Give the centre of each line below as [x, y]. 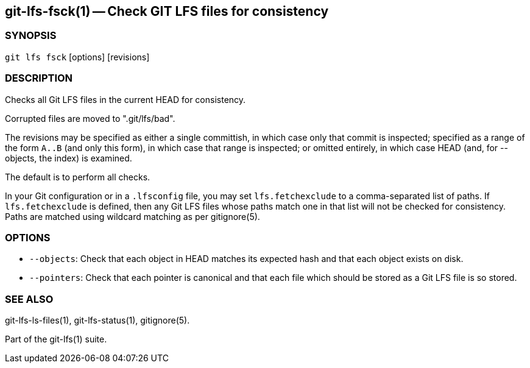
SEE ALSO [29, 299]
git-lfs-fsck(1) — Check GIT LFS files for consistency [167, 11]
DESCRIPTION [39, 78]
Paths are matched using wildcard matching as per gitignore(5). [132, 216]
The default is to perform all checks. [78, 177]
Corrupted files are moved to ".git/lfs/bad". [90, 118]
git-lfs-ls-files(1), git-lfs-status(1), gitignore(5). [97, 320]
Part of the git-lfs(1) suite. [56, 339]
